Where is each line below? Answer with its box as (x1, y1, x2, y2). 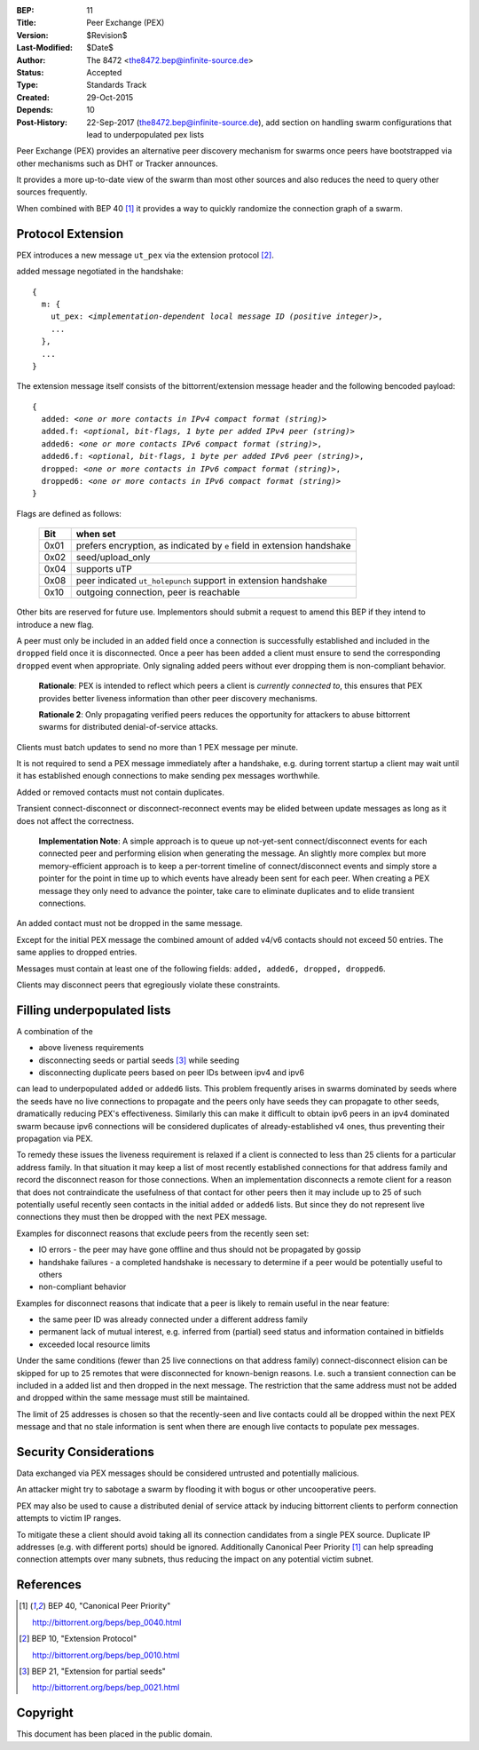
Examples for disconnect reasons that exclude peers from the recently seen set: (16, 1228, 310, 1239)
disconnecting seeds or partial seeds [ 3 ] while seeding (38, 1055, 239, 1065)
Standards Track (86, 80, 147, 91)
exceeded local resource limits (38, 1339, 151, 1350)
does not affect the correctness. (16, 815, 135, 826)
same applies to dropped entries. (16, 946, 137, 958)
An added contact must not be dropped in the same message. (16, 918, 243, 929)
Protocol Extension (16, 226, 124, 242)
